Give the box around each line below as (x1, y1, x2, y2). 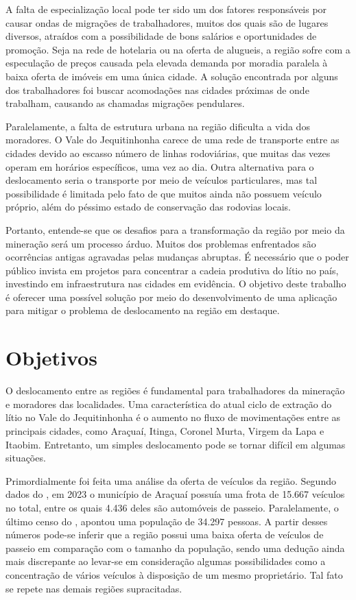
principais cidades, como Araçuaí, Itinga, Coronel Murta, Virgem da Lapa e (5, 423, 324, 437)
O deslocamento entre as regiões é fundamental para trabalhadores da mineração (5, 383, 345, 398)
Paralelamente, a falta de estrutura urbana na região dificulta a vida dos (5, 119, 310, 133)
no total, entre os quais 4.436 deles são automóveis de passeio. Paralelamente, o (5, 500, 339, 514)
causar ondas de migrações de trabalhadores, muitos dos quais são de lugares (5, 15, 329, 29)
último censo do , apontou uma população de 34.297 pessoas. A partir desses (5, 514, 328, 528)
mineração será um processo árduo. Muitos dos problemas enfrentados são (5, 236, 316, 250)
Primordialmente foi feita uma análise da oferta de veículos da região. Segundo (5, 473, 336, 488)
